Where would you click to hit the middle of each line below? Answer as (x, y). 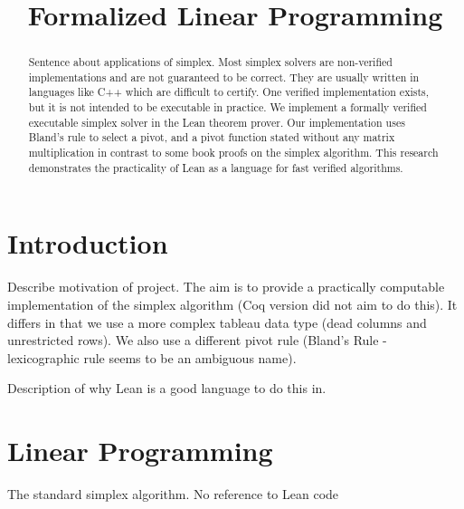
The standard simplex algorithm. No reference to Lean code (173, 494)
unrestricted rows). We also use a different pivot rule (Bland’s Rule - (197, 340)
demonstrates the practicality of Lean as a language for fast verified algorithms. (216, 167)
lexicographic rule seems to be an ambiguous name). (152, 357)
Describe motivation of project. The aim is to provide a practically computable (226, 287)
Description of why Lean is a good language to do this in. (167, 388)
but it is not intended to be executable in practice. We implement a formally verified (227, 107)
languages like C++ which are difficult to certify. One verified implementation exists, (229, 92)
